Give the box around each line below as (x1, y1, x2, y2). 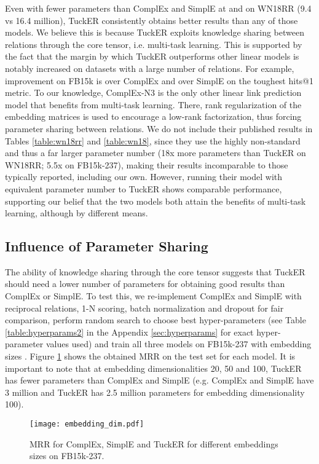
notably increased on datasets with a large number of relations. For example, (5, 61, 294, 74)
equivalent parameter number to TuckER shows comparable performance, (5, 182, 282, 195)
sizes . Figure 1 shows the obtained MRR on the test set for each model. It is (5, 350, 296, 363)
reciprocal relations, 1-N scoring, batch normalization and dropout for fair (5, 301, 284, 314)
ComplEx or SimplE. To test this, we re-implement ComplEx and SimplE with (5, 289, 302, 302)
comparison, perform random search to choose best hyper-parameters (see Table (5, 313, 306, 326)
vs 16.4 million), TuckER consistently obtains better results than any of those (5, 14, 298, 26)
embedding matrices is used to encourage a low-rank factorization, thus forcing (5, 110, 302, 123)
